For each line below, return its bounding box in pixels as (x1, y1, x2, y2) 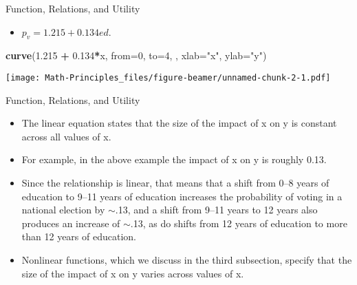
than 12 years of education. (21, 229, 136, 244)
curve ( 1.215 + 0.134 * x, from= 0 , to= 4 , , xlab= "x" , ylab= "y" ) (6, 48, 267, 63)
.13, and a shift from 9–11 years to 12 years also (115, 202, 318, 217)
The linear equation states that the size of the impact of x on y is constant (21, 116, 337, 130)
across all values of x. (21, 129, 111, 143)
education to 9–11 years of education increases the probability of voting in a (21, 189, 343, 203)
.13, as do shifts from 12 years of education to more (130, 215, 347, 230)
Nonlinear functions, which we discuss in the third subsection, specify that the (21, 252, 352, 266)
